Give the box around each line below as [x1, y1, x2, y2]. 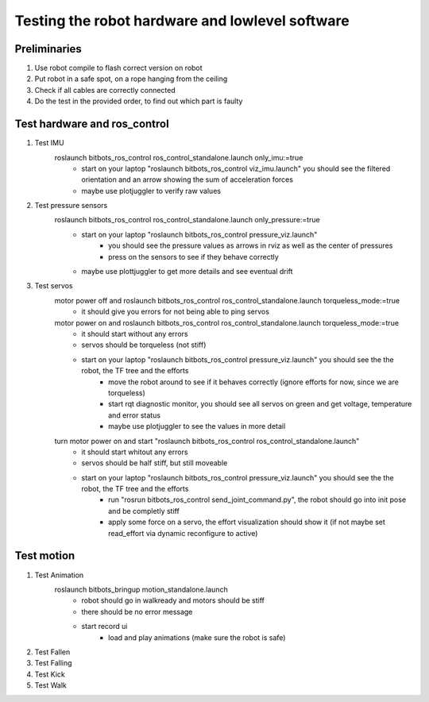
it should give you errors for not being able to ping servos [81, 307, 270, 317]
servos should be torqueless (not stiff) [81, 340, 207, 349]
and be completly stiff [108, 506, 180, 515]
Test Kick [34, 669, 65, 679]
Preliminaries [14, 42, 83, 56]
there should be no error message [81, 607, 193, 616]
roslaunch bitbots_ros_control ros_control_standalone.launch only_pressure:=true [54, 215, 321, 225]
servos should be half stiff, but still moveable [81, 458, 228, 468]
